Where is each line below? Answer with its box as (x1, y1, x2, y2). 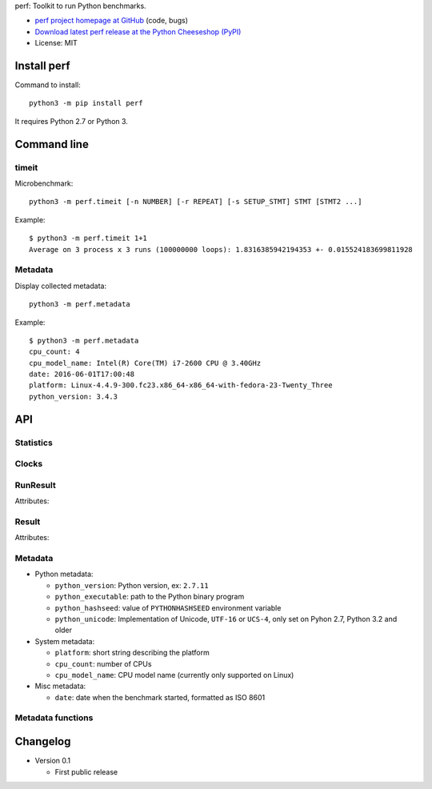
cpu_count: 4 (29, 347, 80, 356)
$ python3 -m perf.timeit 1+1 (29, 234, 148, 243)
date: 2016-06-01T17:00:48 (29, 370, 135, 379)
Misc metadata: (34, 681, 86, 691)
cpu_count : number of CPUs (54, 659, 152, 668)
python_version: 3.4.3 (29, 392, 118, 401)
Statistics (14, 437, 54, 448)
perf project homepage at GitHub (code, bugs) (34, 16, 188, 26)
